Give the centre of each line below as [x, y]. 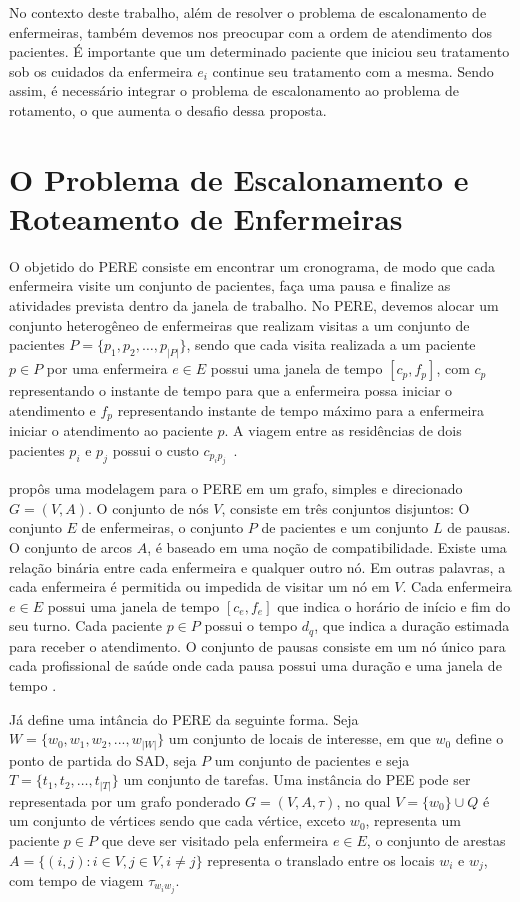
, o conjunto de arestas [436, 839]
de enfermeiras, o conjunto [162, 527]
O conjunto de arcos [71, 546]
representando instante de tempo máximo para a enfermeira [300, 409]
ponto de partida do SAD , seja [103, 759]
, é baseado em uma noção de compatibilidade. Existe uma [327, 546]
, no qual [363, 800]
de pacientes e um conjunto [345, 527]
